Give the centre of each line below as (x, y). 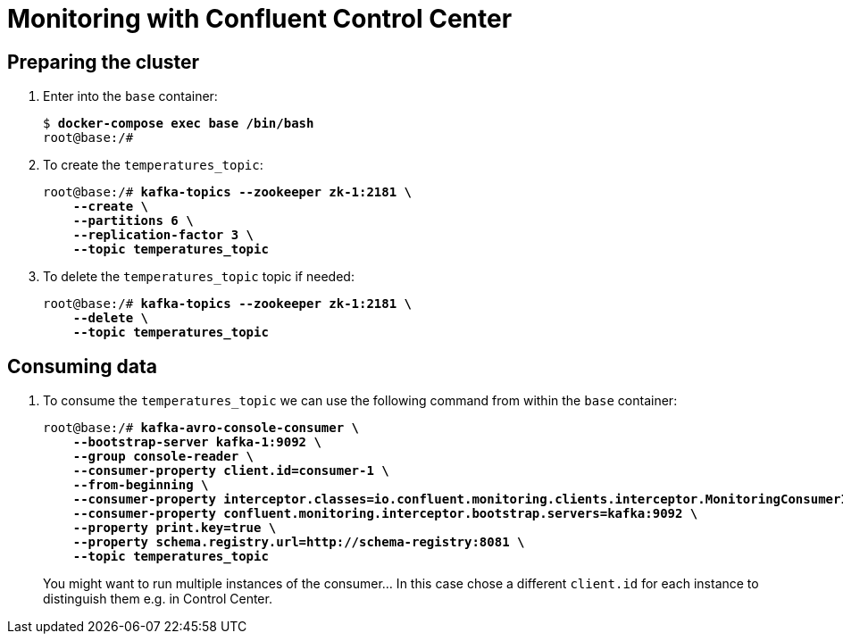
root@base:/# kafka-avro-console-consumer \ (201, 428)
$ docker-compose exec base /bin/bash (179, 124)
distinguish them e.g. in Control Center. (158, 599)
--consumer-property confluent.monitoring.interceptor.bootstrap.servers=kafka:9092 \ (385, 514)
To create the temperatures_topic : (153, 165)
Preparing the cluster (104, 62)
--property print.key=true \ (175, 528)
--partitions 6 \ (133, 221)
